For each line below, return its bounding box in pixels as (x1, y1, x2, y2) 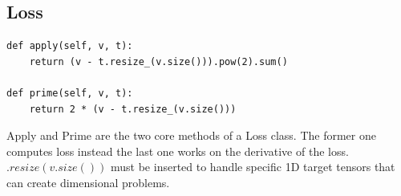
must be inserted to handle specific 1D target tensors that (111, 158, 395, 175)
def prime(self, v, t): (6, 87, 133, 99)
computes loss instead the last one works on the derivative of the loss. (6, 142, 349, 159)
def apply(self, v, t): (6, 40, 133, 52)
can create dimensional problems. (6, 174, 170, 190)
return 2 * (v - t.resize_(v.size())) (29, 103, 237, 115)
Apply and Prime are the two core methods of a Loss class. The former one (6, 127, 376, 144)
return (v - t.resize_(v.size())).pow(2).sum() (29, 55, 288, 67)
